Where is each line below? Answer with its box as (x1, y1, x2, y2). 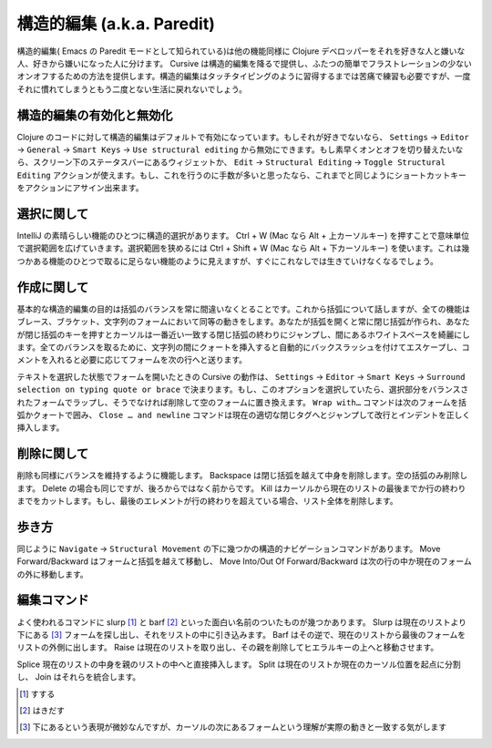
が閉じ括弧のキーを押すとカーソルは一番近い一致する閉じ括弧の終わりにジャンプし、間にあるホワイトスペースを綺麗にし (16, 329, 471, 340)
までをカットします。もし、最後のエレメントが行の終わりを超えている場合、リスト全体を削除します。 (16, 495, 398, 506)
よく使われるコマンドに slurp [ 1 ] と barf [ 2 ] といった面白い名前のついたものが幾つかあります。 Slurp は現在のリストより (16, 616, 466, 628)
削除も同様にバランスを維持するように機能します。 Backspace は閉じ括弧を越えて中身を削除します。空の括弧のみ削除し (16, 470, 468, 481)
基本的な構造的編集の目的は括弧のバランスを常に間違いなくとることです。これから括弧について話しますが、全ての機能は (16, 303, 471, 314)
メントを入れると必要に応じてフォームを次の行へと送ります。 (16, 354, 248, 365)
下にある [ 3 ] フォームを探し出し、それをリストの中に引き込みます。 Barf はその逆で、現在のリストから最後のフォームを (16, 629, 466, 640)
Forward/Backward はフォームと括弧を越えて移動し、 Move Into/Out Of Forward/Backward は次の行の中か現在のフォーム (16, 556, 473, 567)
